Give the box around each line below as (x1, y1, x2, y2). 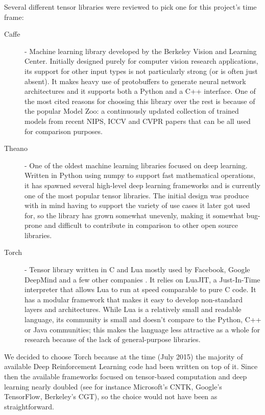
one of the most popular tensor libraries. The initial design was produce (25, 190, 249, 200)
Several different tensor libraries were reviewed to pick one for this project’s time (4, 2, 257, 12)
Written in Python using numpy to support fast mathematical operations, (25, 170, 256, 180)
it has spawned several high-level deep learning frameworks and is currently (25, 179, 260, 190)
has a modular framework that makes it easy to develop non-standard (25, 294, 243, 304)
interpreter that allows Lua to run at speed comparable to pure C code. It (25, 284, 256, 295)
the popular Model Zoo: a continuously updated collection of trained (25, 106, 239, 116)
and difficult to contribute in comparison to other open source (44, 220, 238, 230)
